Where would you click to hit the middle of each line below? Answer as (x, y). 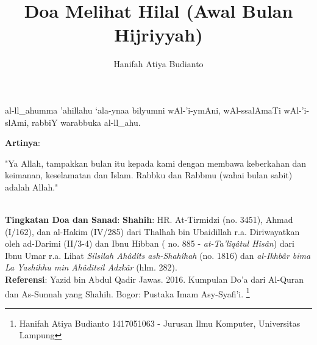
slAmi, (17, 122)
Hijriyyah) (158, 34)
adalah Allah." (32, 187)
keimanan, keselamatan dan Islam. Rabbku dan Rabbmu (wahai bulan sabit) (149, 175)
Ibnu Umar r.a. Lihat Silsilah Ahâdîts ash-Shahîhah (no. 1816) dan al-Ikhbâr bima (158, 255)
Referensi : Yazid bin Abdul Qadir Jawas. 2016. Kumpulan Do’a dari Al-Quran (155, 279)
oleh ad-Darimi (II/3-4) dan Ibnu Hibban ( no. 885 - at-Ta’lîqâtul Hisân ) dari (150, 243)
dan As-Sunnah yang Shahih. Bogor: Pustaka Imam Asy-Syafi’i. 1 (127, 292)
